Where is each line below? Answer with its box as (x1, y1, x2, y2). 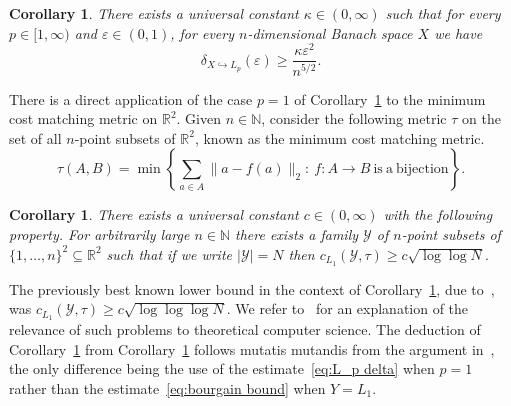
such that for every (385, 3, 501, 23)
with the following (383, 204, 493, 225)
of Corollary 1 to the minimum (294, 88, 486, 109)
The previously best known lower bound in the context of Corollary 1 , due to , (9, 278, 495, 299)
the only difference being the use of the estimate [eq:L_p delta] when (9, 358, 435, 379)
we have (434, 22, 483, 43)
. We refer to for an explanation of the (226, 298, 469, 319)
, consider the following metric (261, 108, 447, 129)
